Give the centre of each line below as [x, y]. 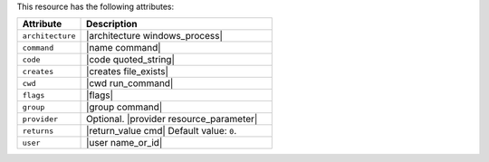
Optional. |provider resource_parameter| [172, 119]
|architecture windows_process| [155, 36]
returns [38, 131]
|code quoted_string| [131, 60]
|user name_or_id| [125, 143]
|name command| [124, 48]
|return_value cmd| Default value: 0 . [162, 131]
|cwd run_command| [130, 83]
